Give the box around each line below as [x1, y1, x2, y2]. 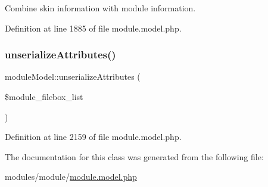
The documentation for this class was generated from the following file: [5, 150, 264, 163]
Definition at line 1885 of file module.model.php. [5, 21, 182, 34]
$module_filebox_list [5, 91, 83, 102]
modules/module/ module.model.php [5, 170, 137, 183]
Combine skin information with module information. [5, 2, 196, 14]
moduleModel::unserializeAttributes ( [5, 70, 141, 83]
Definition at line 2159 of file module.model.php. [5, 130, 182, 143]
